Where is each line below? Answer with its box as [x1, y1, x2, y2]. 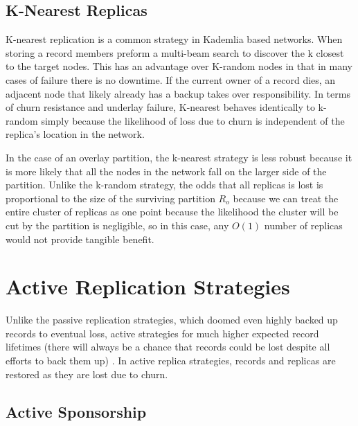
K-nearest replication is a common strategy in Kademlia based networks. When [6, 32, 343, 46]
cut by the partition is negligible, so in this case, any [6, 218, 229, 232]
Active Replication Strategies [6, 272, 290, 301]
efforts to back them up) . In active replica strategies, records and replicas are [6, 353, 336, 368]
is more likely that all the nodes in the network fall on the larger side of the [6, 163, 327, 178]
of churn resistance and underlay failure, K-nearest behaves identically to [6, 100, 315, 114]
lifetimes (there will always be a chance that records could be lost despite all [6, 339, 330, 354]
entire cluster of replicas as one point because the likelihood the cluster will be [6, 204, 339, 219]
